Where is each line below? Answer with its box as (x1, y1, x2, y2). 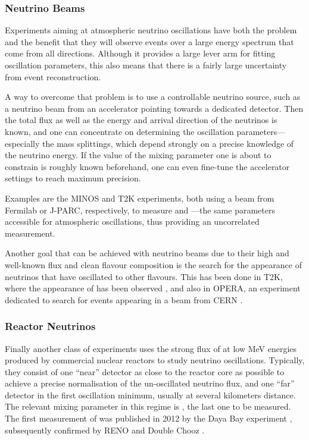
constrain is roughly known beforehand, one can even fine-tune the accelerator (5, 160, 290, 172)
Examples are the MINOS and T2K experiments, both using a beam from (5, 191, 274, 204)
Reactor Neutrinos (5, 319, 96, 334)
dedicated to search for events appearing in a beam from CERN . (5, 293, 243, 306)
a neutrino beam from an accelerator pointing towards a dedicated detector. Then (5, 102, 304, 114)
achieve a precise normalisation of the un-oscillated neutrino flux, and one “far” (5, 377, 295, 389)
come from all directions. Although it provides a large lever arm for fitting (5, 47, 276, 59)
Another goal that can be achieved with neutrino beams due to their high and (5, 247, 289, 259)
